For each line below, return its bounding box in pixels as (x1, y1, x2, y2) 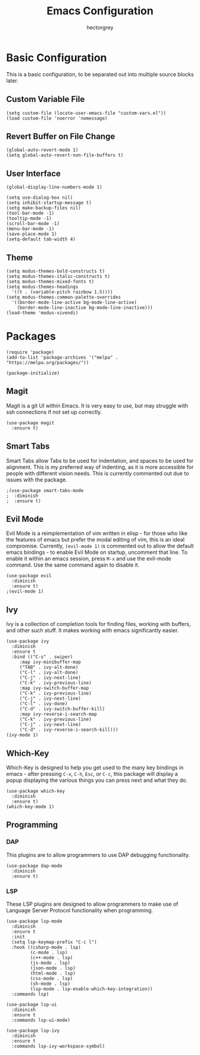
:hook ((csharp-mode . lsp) (11, 944, 82, 950)
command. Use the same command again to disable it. (6, 561, 140, 569)
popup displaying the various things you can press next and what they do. (6, 777, 187, 784)
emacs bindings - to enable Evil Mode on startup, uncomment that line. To (6, 549, 187, 556)
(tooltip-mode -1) (6, 215, 52, 221)
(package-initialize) (6, 370, 60, 376)
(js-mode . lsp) (30, 960, 70, 966)
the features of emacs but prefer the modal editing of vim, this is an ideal (6, 536, 185, 543)
